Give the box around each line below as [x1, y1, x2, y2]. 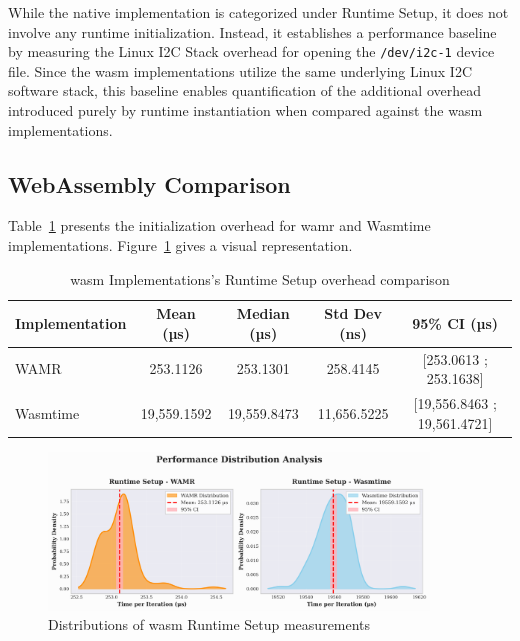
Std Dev [324, 303, 382, 324]
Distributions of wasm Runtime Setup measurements [48, 614, 371, 635]
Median [236, 303, 290, 324]
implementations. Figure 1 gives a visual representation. [8, 235, 353, 256]
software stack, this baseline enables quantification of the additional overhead [8, 80, 481, 101]
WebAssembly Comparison [8, 168, 291, 199]
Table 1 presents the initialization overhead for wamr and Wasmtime [8, 215, 431, 236]
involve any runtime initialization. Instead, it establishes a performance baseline [8, 21, 497, 42]
